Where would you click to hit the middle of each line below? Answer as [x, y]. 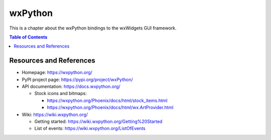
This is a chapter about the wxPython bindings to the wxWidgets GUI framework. [93, 28]
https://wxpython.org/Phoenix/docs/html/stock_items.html [107, 100]
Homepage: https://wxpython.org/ [57, 72]
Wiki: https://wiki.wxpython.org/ [55, 114]
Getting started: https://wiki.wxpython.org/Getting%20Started [98, 121]
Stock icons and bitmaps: [61, 93]
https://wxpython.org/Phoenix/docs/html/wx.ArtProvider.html [110, 107]
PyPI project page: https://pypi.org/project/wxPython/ [77, 79]
